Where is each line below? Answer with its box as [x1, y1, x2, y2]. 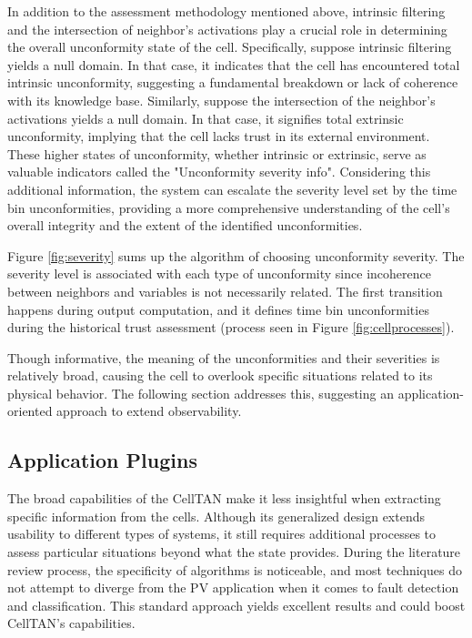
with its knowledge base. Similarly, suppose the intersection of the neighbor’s [7, 90, 436, 109]
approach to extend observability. [56, 401, 242, 420]
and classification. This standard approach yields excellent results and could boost [7, 595, 466, 614]
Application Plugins [7, 446, 197, 474]
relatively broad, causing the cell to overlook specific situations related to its [7, 366, 433, 385]
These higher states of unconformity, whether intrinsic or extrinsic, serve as [7, 144, 427, 163]
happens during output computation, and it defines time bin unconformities [7, 299, 429, 319]
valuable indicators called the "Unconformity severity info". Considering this [7, 162, 431, 181]
